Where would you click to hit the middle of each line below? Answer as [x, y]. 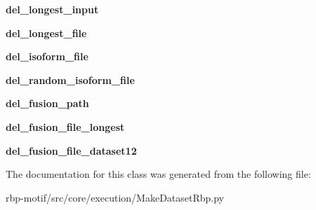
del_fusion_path [47, 103]
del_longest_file [46, 33]
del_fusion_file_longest [65, 126]
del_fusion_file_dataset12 [71, 150]
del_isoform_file [47, 56]
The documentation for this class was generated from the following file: [158, 174]
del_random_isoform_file [70, 79]
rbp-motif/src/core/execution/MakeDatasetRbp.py [115, 197]
